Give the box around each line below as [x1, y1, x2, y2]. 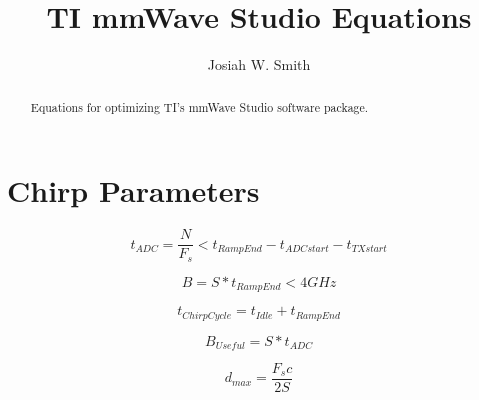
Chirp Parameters [7, 170, 260, 211]
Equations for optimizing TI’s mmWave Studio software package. [30, 98, 369, 115]
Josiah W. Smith [207, 54, 311, 75]
